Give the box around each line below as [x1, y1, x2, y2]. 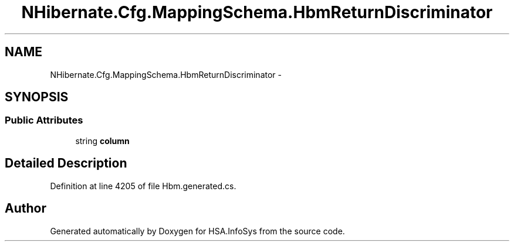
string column [75, 135, 130, 146]
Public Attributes [5, 114, 83, 127]
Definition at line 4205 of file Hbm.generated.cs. [50, 180, 236, 191]
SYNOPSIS [5, 90, 69, 105]
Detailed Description [5, 156, 127, 171]
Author [5, 201, 46, 216]
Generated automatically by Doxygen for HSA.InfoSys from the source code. [50, 225, 345, 236]
